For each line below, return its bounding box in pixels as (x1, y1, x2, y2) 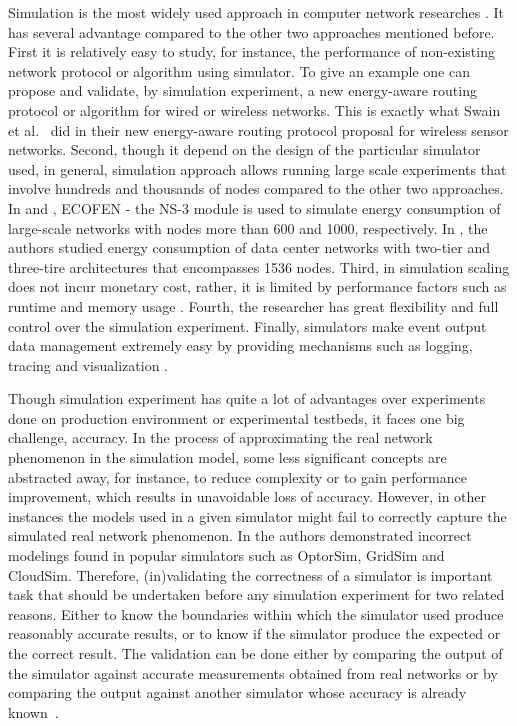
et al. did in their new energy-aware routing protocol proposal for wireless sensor (8, 119, 509, 140)
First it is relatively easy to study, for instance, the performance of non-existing (8, 41, 495, 62)
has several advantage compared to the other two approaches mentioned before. (8, 21, 495, 42)
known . (8, 701, 59, 722)
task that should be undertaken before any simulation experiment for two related (8, 584, 505, 605)
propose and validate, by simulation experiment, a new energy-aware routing (8, 80, 477, 101)
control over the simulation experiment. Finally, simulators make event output (8, 315, 487, 336)
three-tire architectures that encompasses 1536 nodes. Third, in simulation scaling (8, 256, 510, 277)
